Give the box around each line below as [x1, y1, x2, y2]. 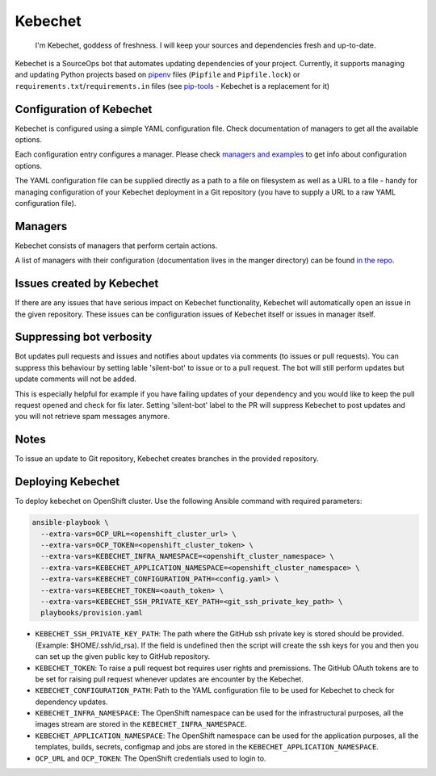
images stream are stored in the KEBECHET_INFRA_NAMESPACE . [35, 719, 247, 729]
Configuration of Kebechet [15, 102, 153, 116]
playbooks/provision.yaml [40, 608, 143, 618]
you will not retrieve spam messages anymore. [15, 412, 170, 422]
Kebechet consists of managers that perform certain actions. [15, 241, 218, 250]
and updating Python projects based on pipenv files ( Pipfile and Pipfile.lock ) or [15, 69, 300, 80]
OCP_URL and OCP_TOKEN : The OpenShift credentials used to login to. [35, 753, 266, 763]
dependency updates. [35, 697, 108, 707]
